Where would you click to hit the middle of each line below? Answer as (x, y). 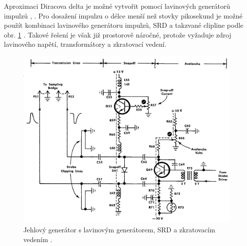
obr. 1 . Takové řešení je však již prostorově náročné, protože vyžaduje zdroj (118, 34)
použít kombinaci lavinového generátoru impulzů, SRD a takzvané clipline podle (124, 25)
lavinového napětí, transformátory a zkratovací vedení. (85, 44)
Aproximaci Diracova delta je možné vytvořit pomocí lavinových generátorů (117, 6)
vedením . (38, 239)
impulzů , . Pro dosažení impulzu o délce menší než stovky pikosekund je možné (123, 15)
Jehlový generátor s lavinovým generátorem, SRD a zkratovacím (119, 230)
